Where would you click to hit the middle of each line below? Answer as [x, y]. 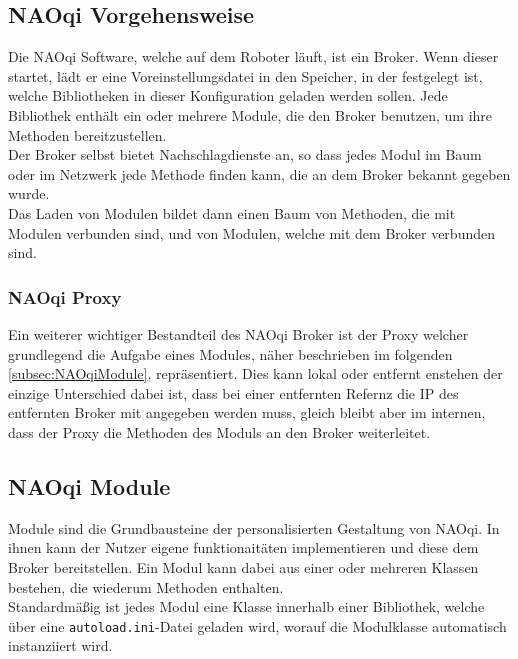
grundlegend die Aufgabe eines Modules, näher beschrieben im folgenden [230, 353]
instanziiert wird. [60, 645]
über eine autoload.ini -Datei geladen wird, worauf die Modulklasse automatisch [257, 625]
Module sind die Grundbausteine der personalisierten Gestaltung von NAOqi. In [254, 527]
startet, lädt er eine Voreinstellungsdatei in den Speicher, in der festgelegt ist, [245, 75]
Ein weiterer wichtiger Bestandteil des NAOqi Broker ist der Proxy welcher [238, 333]
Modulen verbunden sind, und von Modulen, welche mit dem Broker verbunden [251, 232]
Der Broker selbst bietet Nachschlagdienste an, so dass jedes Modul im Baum [245, 154]
